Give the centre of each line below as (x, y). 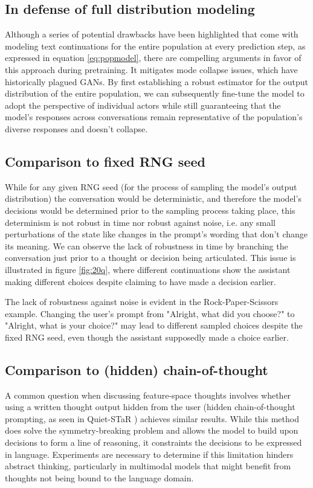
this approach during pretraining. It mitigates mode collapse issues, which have (151, 69)
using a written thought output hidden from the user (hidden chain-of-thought (150, 407)
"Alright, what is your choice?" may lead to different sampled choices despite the (154, 325)
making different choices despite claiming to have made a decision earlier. (140, 281)
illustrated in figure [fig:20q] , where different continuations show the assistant (148, 269)
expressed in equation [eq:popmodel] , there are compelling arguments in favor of (153, 58)
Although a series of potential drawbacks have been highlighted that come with (152, 34)
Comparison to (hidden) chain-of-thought (137, 369)
